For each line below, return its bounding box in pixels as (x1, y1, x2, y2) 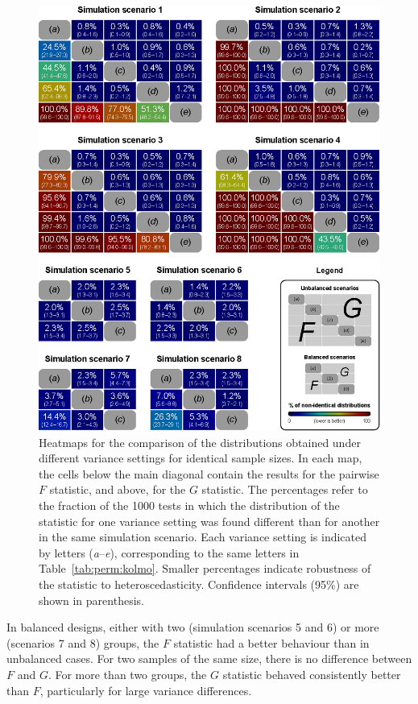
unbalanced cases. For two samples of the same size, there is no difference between (6, 650, 412, 667)
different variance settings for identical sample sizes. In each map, (39, 449, 362, 466)
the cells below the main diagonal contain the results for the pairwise (39, 465, 379, 482)
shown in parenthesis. (39, 591, 144, 608)
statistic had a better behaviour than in (173, 634, 370, 651)
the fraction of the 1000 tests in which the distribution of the (39, 497, 340, 513)
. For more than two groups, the (48, 665, 207, 682)
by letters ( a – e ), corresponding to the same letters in (39, 544, 300, 561)
